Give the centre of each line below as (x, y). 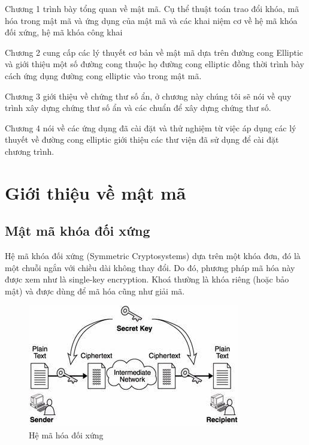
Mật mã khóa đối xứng (78, 231)
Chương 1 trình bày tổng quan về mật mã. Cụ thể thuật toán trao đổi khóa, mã (152, 8)
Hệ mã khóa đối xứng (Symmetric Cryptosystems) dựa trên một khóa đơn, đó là (153, 256)
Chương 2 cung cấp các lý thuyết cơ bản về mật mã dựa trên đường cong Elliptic (154, 52)
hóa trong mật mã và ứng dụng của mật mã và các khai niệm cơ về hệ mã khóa (151, 20)
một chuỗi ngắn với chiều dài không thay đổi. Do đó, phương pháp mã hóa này (150, 267)
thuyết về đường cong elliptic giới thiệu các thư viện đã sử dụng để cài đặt (142, 139)
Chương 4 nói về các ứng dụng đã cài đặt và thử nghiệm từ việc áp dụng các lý (151, 127)
